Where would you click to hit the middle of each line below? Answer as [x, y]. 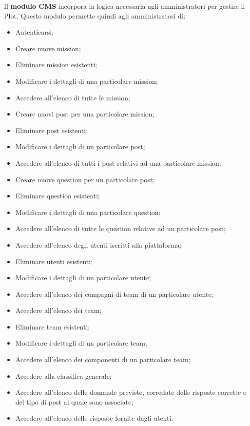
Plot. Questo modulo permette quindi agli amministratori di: [95, 15]
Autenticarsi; [35, 32]
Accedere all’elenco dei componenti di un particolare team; [103, 359]
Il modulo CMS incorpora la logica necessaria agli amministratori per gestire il [125, 6]
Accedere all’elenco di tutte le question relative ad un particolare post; [120, 228]
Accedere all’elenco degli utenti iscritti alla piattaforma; [98, 244]
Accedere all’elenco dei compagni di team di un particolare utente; [114, 294]
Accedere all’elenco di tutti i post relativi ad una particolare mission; [118, 163]
